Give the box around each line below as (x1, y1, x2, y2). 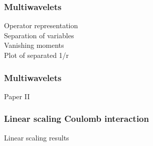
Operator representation (4, 20, 78, 31)
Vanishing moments (4, 40, 64, 50)
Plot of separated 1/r (4, 50, 69, 60)
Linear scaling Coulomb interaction (4, 112, 149, 125)
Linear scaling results (4, 132, 69, 142)
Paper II (4, 91, 30, 101)
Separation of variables (4, 30, 74, 40)
